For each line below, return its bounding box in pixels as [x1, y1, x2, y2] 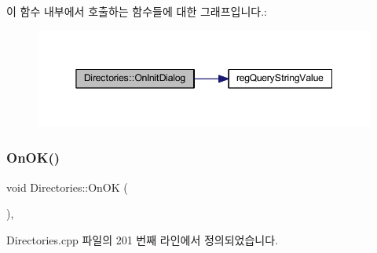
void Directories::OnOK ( [6, 178, 128, 195]
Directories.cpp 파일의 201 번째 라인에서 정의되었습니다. [6, 231, 279, 247]
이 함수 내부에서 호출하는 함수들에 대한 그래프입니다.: [6, 3, 267, 19]
